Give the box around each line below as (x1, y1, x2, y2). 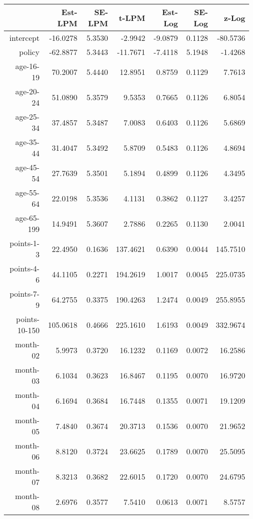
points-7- (9, 288, 40, 299)
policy (19, 46, 40, 57)
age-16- (15, 60, 40, 72)
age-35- (15, 136, 40, 147)
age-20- (15, 86, 40, 97)
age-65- (15, 212, 40, 223)
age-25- (15, 111, 40, 122)
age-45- (15, 161, 40, 173)
